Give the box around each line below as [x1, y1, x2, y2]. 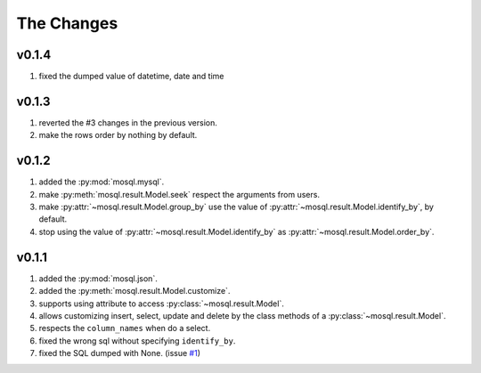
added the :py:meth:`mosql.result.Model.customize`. [38, 286, 231, 296]
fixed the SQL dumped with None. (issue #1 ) [38, 348, 200, 359]
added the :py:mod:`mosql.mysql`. [38, 176, 165, 187]
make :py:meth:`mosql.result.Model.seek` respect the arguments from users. [38, 189, 321, 199]
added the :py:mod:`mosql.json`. [38, 272, 158, 284]
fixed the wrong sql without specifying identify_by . [38, 335, 236, 346]
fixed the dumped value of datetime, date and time [38, 71, 224, 82]
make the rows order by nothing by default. [38, 130, 198, 141]
